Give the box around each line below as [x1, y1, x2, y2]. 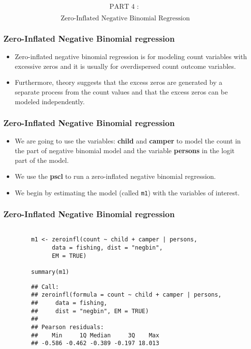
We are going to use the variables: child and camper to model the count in [15, 136, 241, 146]
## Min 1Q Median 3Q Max [31, 332, 160, 339]
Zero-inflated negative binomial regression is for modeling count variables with [15, 51, 247, 62]
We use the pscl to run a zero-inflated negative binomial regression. [15, 171, 216, 181]
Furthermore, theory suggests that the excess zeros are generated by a [15, 77, 222, 87]
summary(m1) [31, 268, 70, 275]
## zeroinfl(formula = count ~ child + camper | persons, [31, 291, 222, 299]
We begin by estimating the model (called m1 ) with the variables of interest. [15, 187, 240, 197]
